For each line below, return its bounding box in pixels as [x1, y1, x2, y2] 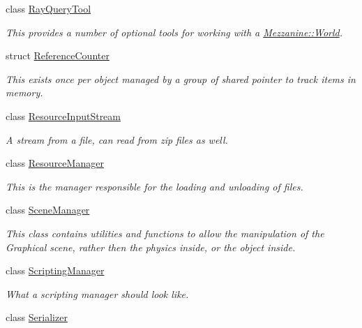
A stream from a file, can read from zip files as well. [6, 132, 228, 147]
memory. [6, 85, 43, 100]
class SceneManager [6, 202, 90, 217]
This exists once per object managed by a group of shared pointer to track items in [6, 71, 356, 86]
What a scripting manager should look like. [6, 286, 189, 301]
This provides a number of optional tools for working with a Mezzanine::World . [6, 24, 342, 39]
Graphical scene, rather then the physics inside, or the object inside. [6, 239, 296, 254]
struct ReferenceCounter [6, 48, 110, 63]
